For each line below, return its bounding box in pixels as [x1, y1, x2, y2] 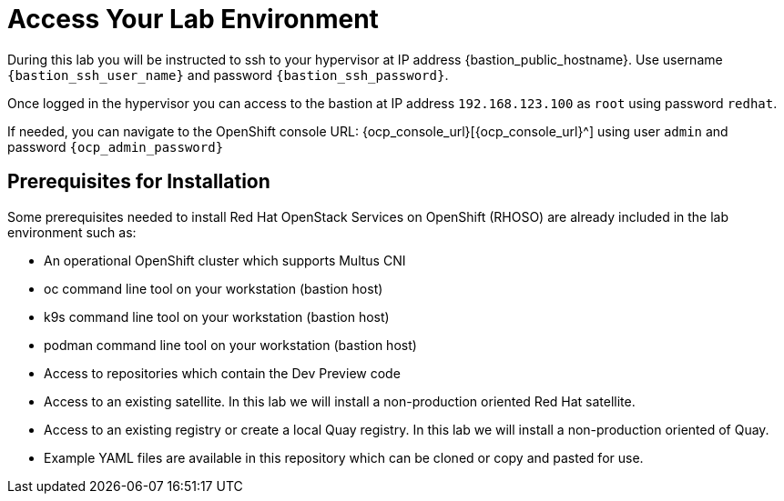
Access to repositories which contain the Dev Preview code [44, 365, 401, 381]
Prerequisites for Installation [7, 170, 270, 194]
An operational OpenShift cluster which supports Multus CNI [44, 252, 406, 268]
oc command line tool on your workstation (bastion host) [44, 280, 383, 296]
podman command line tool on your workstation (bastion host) [44, 336, 417, 353]
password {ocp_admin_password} [7, 138, 224, 155]
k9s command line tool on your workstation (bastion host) [44, 308, 390, 325]
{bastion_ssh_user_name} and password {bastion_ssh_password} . [7, 66, 449, 83]
